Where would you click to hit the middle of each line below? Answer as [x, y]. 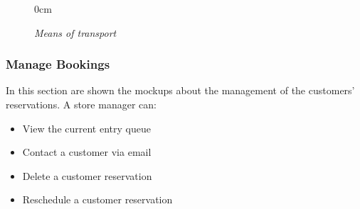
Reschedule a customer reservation [97, 199]
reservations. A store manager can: [81, 104]
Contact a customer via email [87, 152]
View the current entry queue [86, 128]
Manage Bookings [58, 64]
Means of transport [75, 32]
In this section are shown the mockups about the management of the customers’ [180, 90]
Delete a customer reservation [87, 175]
